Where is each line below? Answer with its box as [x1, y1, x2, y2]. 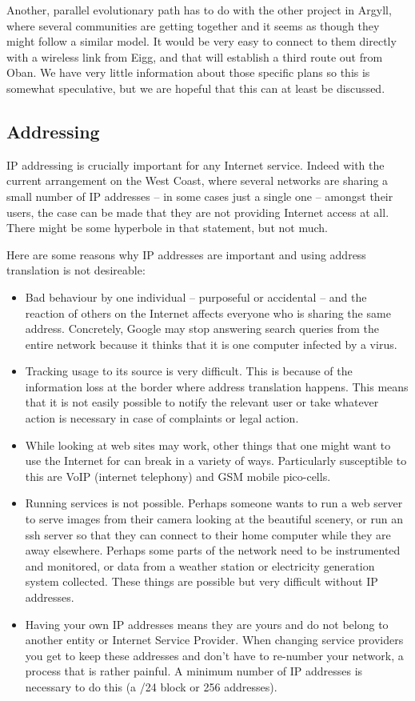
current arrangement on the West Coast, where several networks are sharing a [6, 172, 389, 189]
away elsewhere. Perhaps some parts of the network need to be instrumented [25, 542, 401, 559]
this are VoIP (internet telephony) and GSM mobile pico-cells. [25, 467, 331, 484]
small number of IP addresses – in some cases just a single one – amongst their [6, 187, 393, 204]
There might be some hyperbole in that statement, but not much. [6, 219, 328, 236]
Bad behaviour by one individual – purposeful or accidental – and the [25, 288, 367, 305]
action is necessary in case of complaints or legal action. [25, 410, 299, 427]
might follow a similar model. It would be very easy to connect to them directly [6, 33, 397, 50]
